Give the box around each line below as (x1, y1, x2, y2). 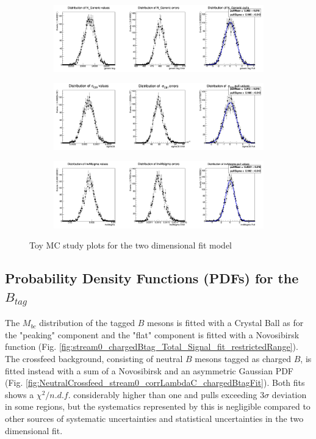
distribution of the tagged (39, 316, 135, 329)
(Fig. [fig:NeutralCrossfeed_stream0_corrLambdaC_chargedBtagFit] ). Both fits (5, 376, 305, 389)
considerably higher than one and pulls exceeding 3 (73, 388, 265, 401)
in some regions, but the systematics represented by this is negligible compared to (5, 400, 311, 413)
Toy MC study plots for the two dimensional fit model (29, 239, 232, 252)
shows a (5, 388, 34, 401)
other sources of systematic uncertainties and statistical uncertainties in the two (5, 412, 304, 425)
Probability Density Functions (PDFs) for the (5, 269, 299, 288)
